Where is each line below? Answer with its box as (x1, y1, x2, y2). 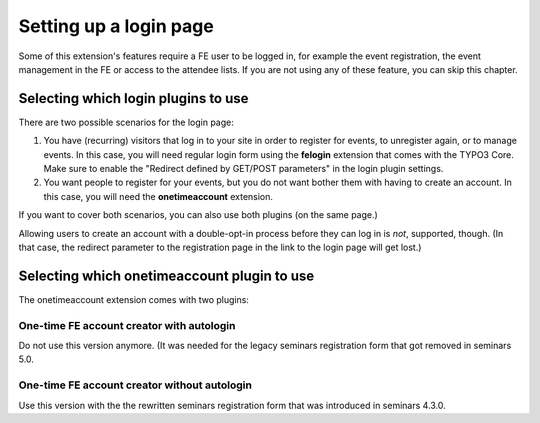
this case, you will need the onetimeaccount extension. (43, 190, 274, 202)
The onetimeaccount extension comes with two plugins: (18, 293, 250, 305)
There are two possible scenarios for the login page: (18, 116, 234, 128)
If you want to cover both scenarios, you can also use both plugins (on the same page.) (18, 209, 379, 221)
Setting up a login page (18, 15, 214, 37)
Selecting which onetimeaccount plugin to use (18, 267, 315, 284)
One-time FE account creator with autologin (18, 318, 236, 332)
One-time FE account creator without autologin (18, 378, 252, 392)
